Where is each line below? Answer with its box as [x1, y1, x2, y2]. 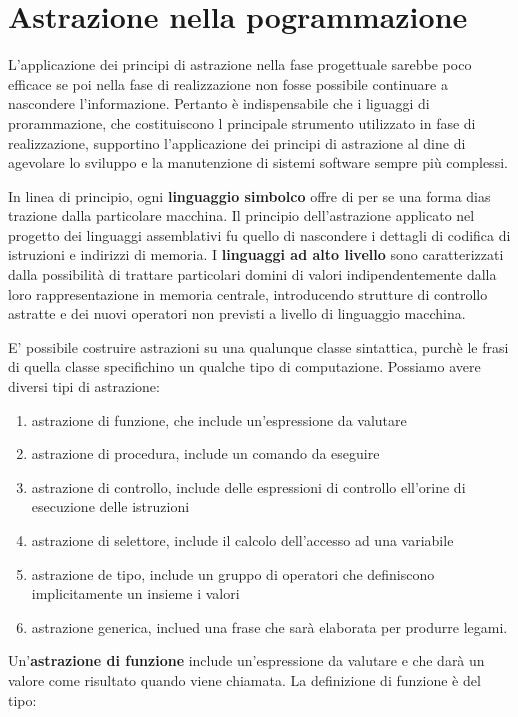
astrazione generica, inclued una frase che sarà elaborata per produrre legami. [31, 616, 508, 637]
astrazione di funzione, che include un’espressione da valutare [31, 409, 407, 430]
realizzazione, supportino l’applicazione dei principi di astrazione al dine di [8, 132, 466, 153]
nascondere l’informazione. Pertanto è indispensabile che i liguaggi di [8, 93, 430, 114]
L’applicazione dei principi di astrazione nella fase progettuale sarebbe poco [8, 54, 472, 75]
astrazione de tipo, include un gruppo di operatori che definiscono [31, 563, 435, 584]
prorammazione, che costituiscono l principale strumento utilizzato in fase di [8, 112, 476, 133]
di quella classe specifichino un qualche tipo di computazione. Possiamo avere [8, 356, 481, 377]
